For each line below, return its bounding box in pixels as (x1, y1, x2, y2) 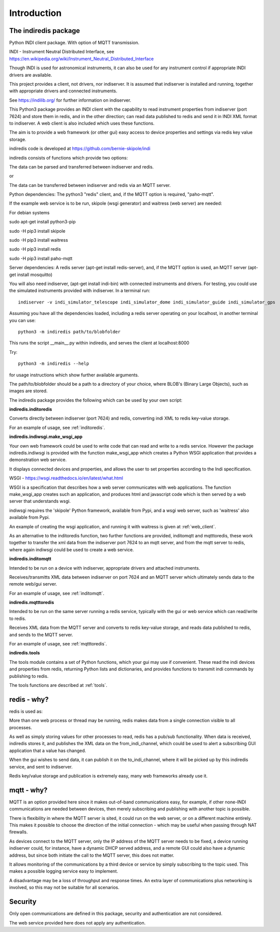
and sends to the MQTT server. (9, 631, 73, 637)
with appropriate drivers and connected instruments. (9, 88, 118, 94)
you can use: (9, 317, 36, 323)
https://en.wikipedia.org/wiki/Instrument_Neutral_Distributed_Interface (9, 55, 154, 62)
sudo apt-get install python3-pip (9, 219, 76, 225)
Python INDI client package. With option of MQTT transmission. (9, 40, 140, 46)
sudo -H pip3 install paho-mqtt (9, 255, 73, 261)
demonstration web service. (9, 457, 67, 463)
